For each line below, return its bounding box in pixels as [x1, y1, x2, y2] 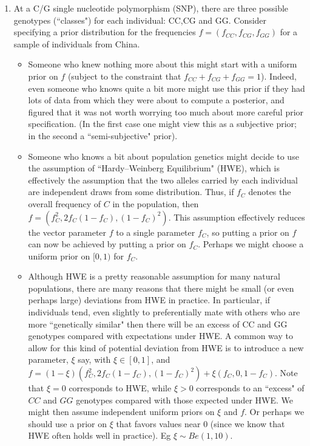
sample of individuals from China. [13, 37, 140, 50]
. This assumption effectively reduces [168, 210, 305, 223]
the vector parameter [28, 225, 107, 238]
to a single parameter [116, 225, 195, 238]
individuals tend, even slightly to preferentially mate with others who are [28, 306, 300, 318]
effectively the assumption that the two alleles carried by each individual [28, 173, 298, 186]
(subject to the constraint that [67, 69, 181, 82]
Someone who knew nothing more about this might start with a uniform [28, 58, 297, 70]
